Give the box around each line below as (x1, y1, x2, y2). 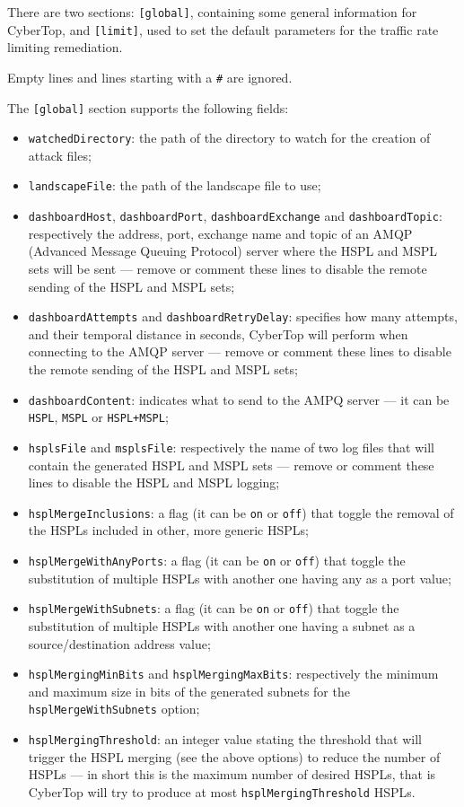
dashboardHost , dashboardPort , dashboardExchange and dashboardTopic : (28, 206, 442, 225)
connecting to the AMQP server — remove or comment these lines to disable (28, 342, 451, 361)
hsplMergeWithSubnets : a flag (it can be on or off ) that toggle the (28, 599, 399, 618)
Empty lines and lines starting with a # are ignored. (7, 67, 293, 86)
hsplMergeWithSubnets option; (28, 699, 200, 718)
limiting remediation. (7, 38, 123, 57)
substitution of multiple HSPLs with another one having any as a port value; (28, 568, 451, 587)
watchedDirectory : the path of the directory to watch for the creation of (28, 128, 431, 147)
